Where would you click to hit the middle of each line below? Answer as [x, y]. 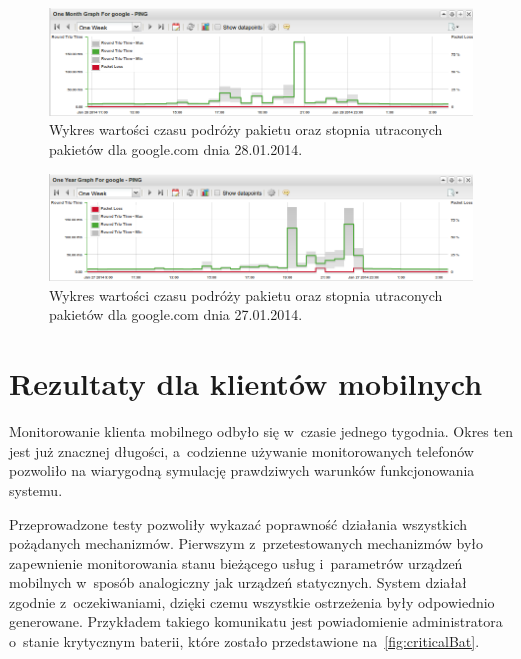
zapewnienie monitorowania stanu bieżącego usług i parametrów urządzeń [236, 562]
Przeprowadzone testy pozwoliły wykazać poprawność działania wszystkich [238, 523]
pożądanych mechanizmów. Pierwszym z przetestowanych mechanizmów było [246, 543]
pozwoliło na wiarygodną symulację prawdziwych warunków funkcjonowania [242, 470]
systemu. [36, 489]
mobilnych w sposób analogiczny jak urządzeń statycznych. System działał [238, 582]
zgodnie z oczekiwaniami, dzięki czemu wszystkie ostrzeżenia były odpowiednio [252, 601]
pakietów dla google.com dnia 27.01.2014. [176, 314]
